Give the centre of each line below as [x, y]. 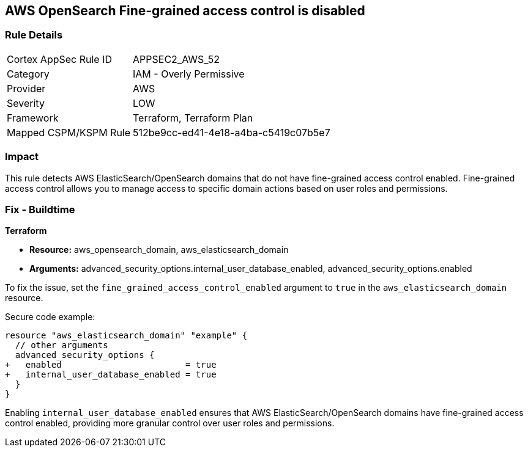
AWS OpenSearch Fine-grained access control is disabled [185, 11]
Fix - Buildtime [40, 209]
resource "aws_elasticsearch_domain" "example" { [126, 336]
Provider [26, 88]
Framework [33, 118]
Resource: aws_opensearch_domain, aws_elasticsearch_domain [159, 250]
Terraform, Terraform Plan [193, 118]
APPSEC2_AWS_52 [177, 59]
